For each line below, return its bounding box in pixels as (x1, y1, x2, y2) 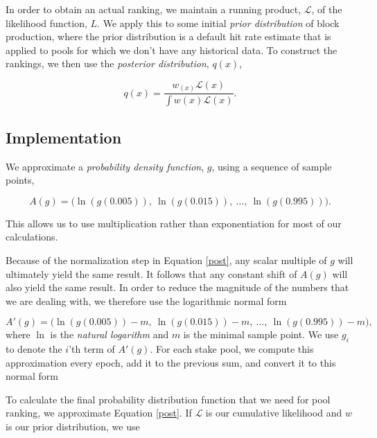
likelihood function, (6, 15, 87, 30)
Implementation (6, 126, 122, 148)
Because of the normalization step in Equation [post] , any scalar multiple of (6, 252, 327, 267)
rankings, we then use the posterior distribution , (6, 56, 209, 71)
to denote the (6, 342, 62, 356)
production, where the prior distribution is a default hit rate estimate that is (6, 29, 331, 44)
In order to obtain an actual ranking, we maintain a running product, (6, 2, 301, 16)
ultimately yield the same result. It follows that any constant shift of (6, 266, 297, 281)
